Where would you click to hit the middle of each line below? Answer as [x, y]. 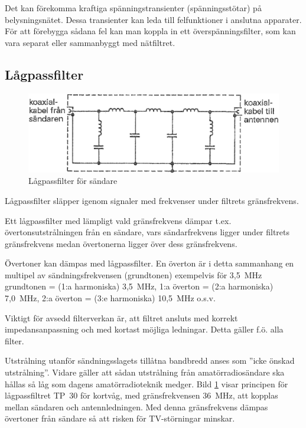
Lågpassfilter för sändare [73, 181]
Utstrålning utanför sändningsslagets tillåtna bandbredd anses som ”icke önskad [150, 360]
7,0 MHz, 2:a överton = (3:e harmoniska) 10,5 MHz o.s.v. [110, 298]
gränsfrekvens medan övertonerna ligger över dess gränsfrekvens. [121, 243]
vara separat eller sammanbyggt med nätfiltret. [90, 42]
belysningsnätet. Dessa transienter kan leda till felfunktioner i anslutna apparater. [153, 19]
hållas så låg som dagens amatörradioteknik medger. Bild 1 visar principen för [147, 383]
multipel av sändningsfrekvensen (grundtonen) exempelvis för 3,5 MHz [134, 274]
